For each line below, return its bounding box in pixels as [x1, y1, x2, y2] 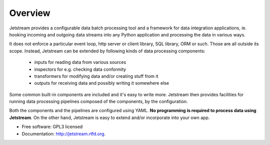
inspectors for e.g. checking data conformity [34, 66, 126, 72]
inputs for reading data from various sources [34, 59, 126, 65]
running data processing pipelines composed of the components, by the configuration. [9, 99, 188, 105]
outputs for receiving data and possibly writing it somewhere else [34, 80, 169, 86]
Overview [9, 7, 50, 18]
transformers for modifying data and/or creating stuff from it [34, 73, 158, 79]
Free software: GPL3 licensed [21, 124, 83, 130]
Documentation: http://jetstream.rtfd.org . [21, 131, 106, 137]
